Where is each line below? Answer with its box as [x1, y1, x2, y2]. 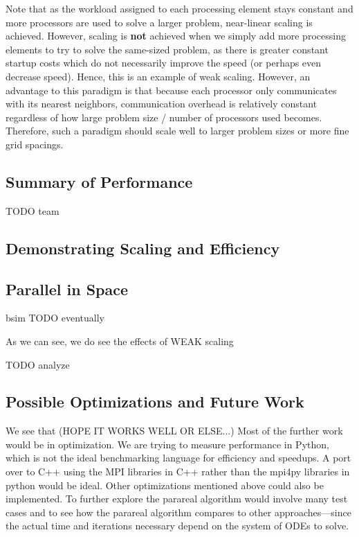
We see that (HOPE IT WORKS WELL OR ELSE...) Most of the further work [6, 423, 343, 438]
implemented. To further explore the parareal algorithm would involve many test [6, 491, 348, 506]
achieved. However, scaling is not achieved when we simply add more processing [6, 28, 346, 43]
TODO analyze [6, 357, 70, 371]
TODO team [6, 203, 59, 218]
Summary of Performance [6, 170, 193, 192]
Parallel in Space [6, 278, 129, 299]
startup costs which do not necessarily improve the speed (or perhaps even [6, 55, 322, 70]
